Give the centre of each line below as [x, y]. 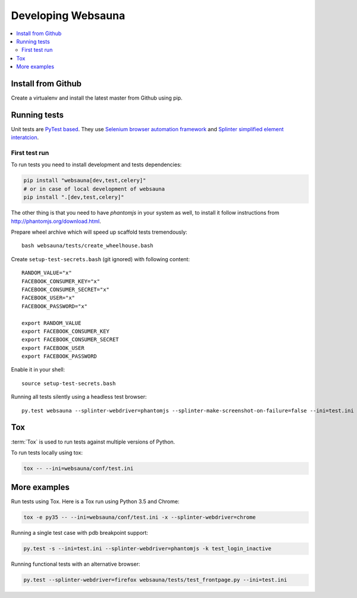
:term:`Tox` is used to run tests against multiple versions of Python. [93, 442]
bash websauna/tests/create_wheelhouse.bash [88, 246]
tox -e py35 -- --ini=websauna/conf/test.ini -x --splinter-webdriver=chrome [140, 518]
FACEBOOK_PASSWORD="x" [55, 306]
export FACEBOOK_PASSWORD [59, 357]
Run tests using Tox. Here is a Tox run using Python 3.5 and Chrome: [95, 501]
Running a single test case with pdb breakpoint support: [80, 533]
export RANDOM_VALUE [51, 323]
